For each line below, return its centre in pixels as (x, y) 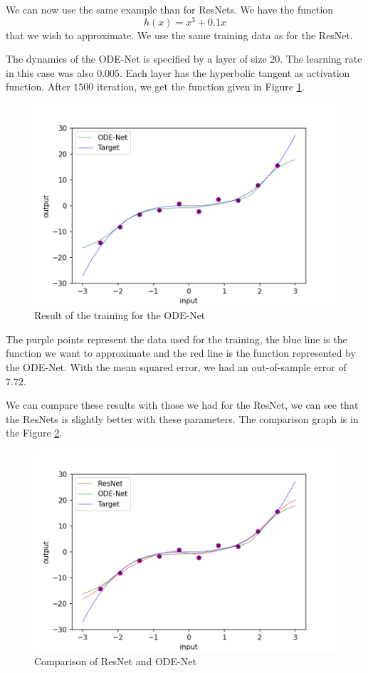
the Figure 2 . (34, 433)
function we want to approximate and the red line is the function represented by (181, 353)
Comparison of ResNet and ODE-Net (115, 661)
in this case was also (50, 72)
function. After (38, 87)
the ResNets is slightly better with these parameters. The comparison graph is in (182, 418)
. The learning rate (321, 59)
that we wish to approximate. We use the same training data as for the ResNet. (179, 35)
